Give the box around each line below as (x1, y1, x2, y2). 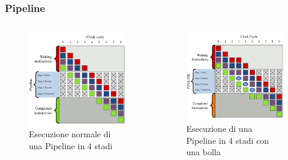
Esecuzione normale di (29, 128, 111, 140)
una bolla (186, 146, 221, 158)
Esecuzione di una (186, 122, 253, 135)
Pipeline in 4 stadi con (186, 134, 269, 146)
